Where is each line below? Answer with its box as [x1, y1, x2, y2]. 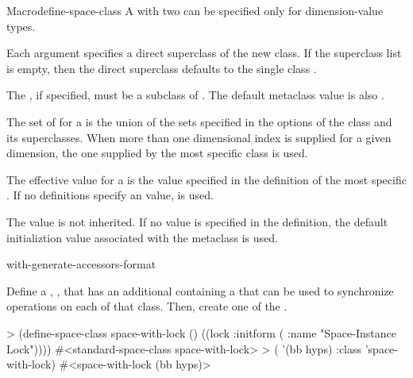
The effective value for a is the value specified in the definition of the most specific [6, 171, 407, 187]
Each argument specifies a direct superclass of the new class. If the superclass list [6, 44, 402, 61]
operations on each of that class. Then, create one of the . [6, 298, 288, 314]
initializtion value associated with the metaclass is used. [6, 229, 278, 245]
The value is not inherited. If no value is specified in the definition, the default [6, 213, 388, 229]
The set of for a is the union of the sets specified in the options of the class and [6, 113, 392, 129]
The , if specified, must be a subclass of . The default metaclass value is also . [6, 87, 384, 103]
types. [6, 17, 36, 34]
